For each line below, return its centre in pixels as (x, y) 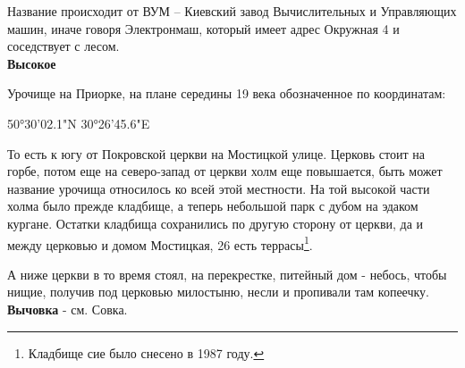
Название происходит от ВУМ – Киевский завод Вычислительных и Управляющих (232, 11)
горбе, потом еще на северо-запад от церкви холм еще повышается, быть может (225, 171)
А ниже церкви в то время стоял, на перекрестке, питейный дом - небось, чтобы (227, 274)
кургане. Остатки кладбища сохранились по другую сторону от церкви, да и (216, 223)
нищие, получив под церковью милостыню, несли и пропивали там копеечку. (219, 292)
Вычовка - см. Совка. (68, 309)
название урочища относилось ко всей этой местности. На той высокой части (219, 188)
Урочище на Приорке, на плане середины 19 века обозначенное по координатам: (227, 93)
